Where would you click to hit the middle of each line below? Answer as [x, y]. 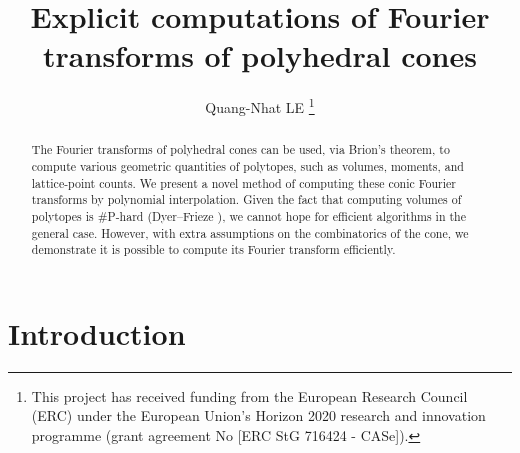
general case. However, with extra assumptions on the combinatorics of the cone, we [250, 232]
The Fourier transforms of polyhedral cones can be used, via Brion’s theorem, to [240, 149]
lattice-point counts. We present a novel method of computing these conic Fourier [244, 182]
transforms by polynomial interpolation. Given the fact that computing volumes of [246, 199]
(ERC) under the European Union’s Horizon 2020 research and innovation [258, 415]
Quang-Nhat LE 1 [260, 105]
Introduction [97, 332]
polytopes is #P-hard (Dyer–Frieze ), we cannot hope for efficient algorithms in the [249, 215]
